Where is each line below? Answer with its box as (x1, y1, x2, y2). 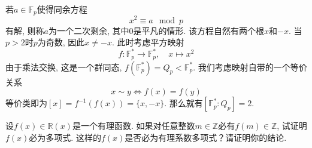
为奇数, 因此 (37, 36, 85, 48)
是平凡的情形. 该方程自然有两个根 (133, 24, 265, 36)
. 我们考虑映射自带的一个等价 (193, 60, 307, 73)
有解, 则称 (5, 24, 44, 36)
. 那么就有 (164, 97, 203, 109)
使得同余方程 (37, 3, 87, 15)
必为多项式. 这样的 (29, 131, 101, 143)
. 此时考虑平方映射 (111, 36, 184, 48)
